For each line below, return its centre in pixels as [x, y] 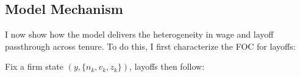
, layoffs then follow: [167, 66]
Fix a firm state [34, 66]
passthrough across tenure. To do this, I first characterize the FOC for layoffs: [150, 46]
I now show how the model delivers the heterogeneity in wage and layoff [139, 34]
